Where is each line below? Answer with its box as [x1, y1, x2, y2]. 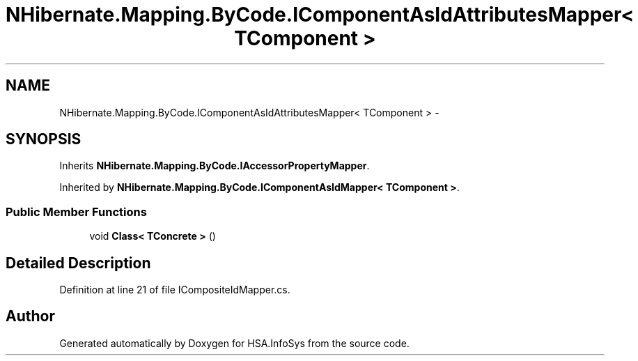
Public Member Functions [6, 204, 147, 219]
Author [6, 307, 55, 325]
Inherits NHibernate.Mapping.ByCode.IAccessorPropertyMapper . [59, 160, 370, 172]
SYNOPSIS [6, 130, 81, 148]
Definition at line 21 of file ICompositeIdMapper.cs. [59, 284, 290, 296]
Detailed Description [6, 254, 151, 272]
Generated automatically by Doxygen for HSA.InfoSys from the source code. [59, 337, 410, 349]
